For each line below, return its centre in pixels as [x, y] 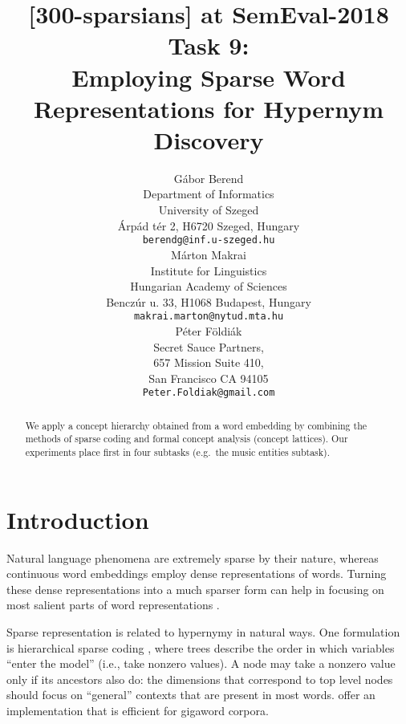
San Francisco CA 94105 [209, 378]
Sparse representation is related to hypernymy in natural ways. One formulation [203, 632]
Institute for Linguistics [209, 270]
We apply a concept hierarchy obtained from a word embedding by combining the [196, 425]
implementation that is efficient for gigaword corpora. [138, 711]
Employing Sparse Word [209, 77]
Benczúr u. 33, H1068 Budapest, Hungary [209, 301]
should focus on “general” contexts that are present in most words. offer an [191, 695]
